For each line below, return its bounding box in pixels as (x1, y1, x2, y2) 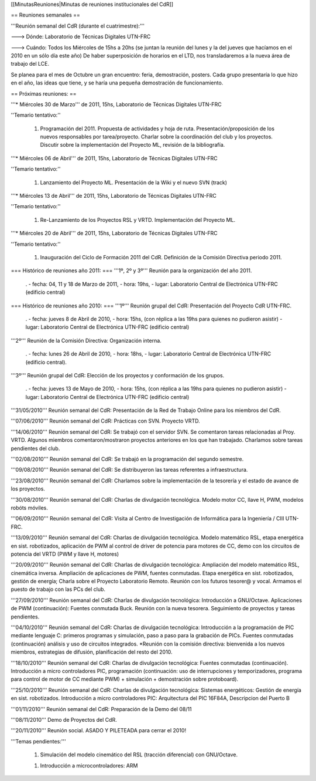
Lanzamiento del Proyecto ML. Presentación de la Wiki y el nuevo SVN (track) (40, 179, 228, 186)
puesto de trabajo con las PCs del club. (11, 586, 105, 593)
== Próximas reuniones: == (11, 90, 77, 97)
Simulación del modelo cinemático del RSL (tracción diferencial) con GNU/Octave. (40, 751, 238, 758)
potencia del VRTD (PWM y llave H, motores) (11, 550, 119, 557)
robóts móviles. (11, 504, 48, 511)
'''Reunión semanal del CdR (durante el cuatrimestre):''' (11, 22, 145, 29)
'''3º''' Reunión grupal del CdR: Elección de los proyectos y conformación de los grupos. (11, 371, 225, 378)
